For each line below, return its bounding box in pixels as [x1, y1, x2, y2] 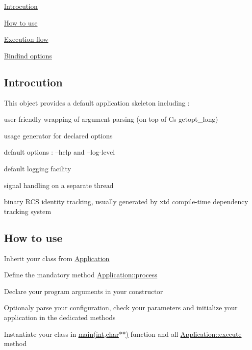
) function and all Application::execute [126, 328, 242, 339]
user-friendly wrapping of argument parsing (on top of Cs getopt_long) [4, 114, 218, 124]
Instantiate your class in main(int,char [4, 328, 119, 339]
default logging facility [4, 163, 71, 173]
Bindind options [4, 50, 52, 60]
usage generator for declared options [4, 130, 113, 140]
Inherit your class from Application [4, 253, 110, 263]
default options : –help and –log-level [4, 147, 115, 157]
